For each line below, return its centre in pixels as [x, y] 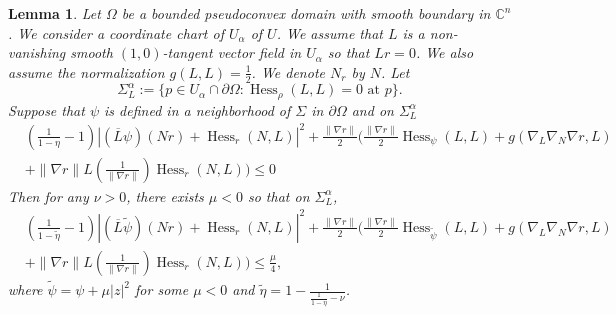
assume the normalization [86, 71]
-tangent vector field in [232, 52]
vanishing [37, 52]
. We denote [288, 71]
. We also [444, 52]
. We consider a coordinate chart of [116, 32]
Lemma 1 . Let [54, 13]
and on [372, 109]
